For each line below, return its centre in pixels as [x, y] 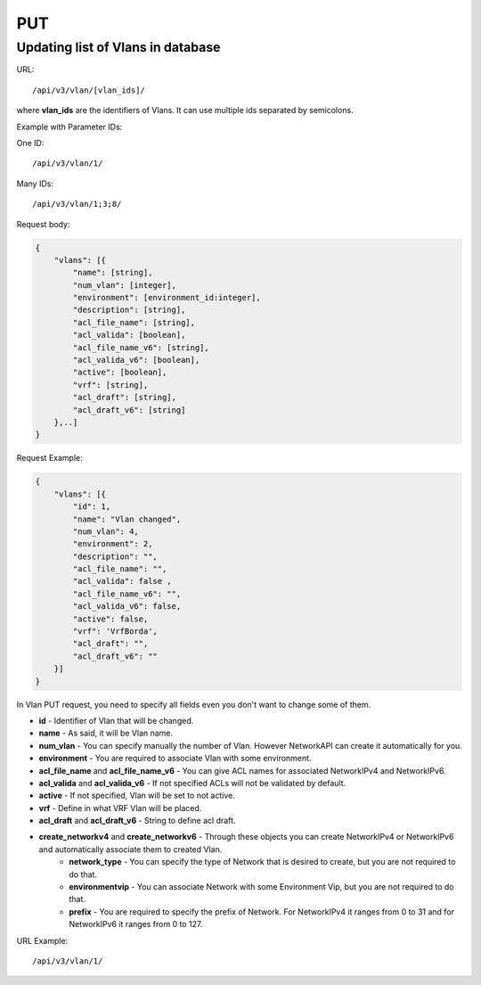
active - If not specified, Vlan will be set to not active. [137, 796]
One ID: [30, 143]
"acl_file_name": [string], [134, 322]
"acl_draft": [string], [125, 398]
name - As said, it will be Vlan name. [106, 733]
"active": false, [110, 619]
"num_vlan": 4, [106, 531]
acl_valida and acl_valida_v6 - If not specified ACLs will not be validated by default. [192, 783]
